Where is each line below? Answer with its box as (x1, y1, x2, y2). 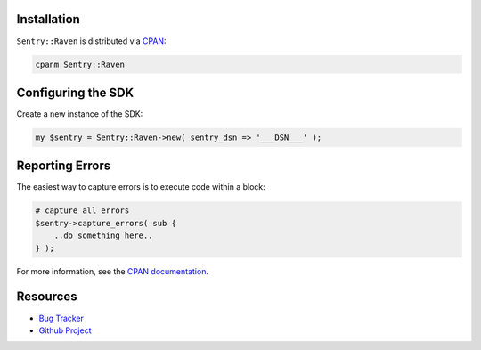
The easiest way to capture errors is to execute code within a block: (16, 182, 266, 192)
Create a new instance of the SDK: (16, 109, 143, 119)
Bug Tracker (38, 313, 85, 323)
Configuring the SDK (16, 85, 135, 100)
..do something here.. (53, 231, 153, 240)
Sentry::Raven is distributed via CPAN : (16, 36, 167, 46)
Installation (16, 12, 80, 27)
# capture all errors (35, 206, 130, 216)
